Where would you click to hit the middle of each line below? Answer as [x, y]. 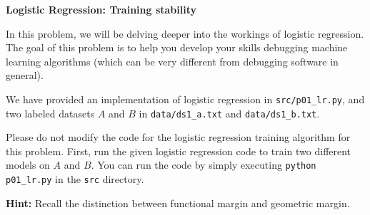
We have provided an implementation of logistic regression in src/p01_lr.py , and [185, 99]
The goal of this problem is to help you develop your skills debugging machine [177, 47]
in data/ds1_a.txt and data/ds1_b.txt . [229, 113]
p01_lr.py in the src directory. [75, 179]
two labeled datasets [50, 113]
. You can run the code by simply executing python [204, 165]
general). [25, 75]
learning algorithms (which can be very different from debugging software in [172, 61]
